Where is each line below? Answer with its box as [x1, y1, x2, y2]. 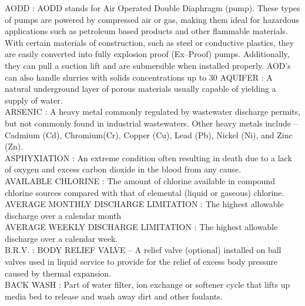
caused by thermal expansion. [5, 267, 112, 279]
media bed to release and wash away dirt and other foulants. [5, 290, 223, 302]
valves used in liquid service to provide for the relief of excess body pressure [5, 255, 278, 268]
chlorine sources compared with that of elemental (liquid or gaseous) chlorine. [5, 186, 284, 198]
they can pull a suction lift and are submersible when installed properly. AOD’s [5, 59, 291, 71]
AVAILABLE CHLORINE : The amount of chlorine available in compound [5, 174, 275, 187]
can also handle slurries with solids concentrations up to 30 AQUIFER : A [5, 71, 273, 83]
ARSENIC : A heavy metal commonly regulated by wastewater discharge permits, [5, 105, 301, 118]
